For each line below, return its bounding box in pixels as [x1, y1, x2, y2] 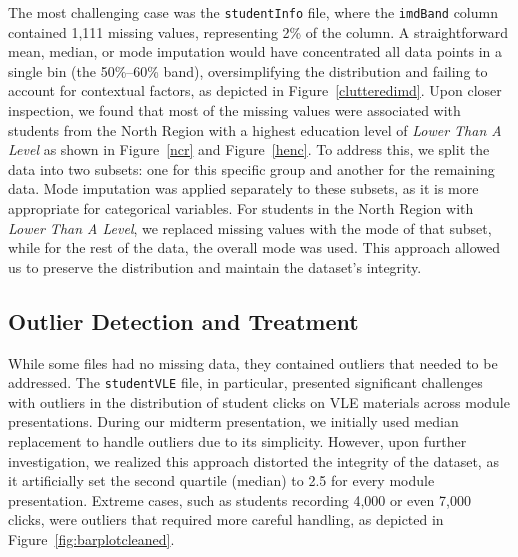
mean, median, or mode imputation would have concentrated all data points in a [8, 41, 503, 62]
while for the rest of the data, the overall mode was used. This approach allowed [8, 237, 500, 258]
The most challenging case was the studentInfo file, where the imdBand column [8, 2, 498, 22]
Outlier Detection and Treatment [8, 305, 359, 336]
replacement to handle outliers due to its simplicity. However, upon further [8, 431, 467, 452]
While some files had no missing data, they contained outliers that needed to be [8, 352, 498, 373]
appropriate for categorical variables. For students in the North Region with [8, 198, 474, 218]
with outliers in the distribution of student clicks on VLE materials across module [8, 391, 510, 412]
